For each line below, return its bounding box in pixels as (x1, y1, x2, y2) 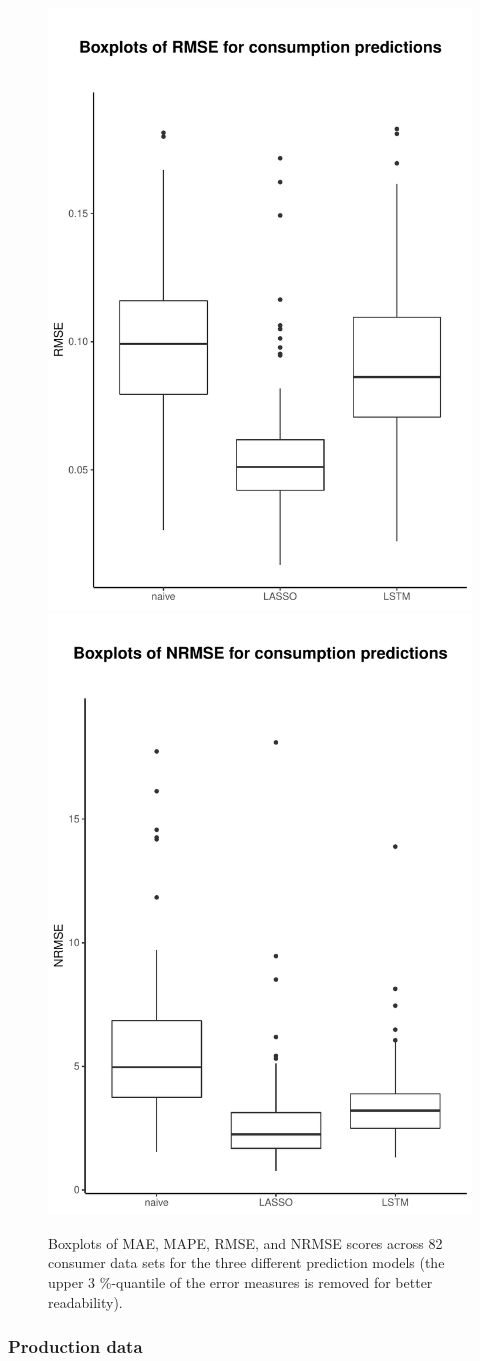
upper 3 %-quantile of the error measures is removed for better (48, 1272, 433, 1293)
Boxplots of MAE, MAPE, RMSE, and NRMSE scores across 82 (48, 1232, 443, 1253)
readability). (48, 1291, 123, 1312)
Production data (8, 1334, 143, 1359)
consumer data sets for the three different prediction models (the (48, 1252, 445, 1273)
